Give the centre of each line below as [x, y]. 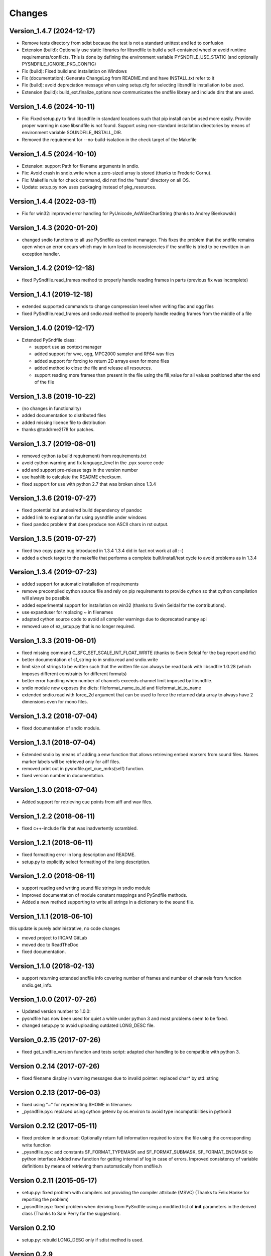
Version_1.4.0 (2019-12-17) [52, 328]
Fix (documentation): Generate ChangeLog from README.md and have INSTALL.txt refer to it [118, 78]
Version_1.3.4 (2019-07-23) [53, 572]
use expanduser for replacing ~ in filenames [67, 612]
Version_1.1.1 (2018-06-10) [51, 917]
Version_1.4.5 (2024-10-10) [53, 154]
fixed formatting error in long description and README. [79, 855]
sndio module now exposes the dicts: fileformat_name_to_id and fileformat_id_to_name [112, 688]
